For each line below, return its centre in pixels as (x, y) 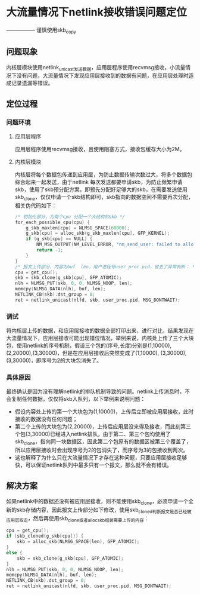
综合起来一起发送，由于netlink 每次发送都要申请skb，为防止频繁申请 (99, 182)
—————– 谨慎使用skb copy (41, 30)
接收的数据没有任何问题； (46, 419)
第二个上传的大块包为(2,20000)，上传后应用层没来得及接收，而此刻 (98, 427)
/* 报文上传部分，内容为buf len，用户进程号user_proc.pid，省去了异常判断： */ (106, 266)
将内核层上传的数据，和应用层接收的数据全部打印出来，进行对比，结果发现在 (100, 331)
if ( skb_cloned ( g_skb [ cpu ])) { (45, 536)
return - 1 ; (50, 250)
